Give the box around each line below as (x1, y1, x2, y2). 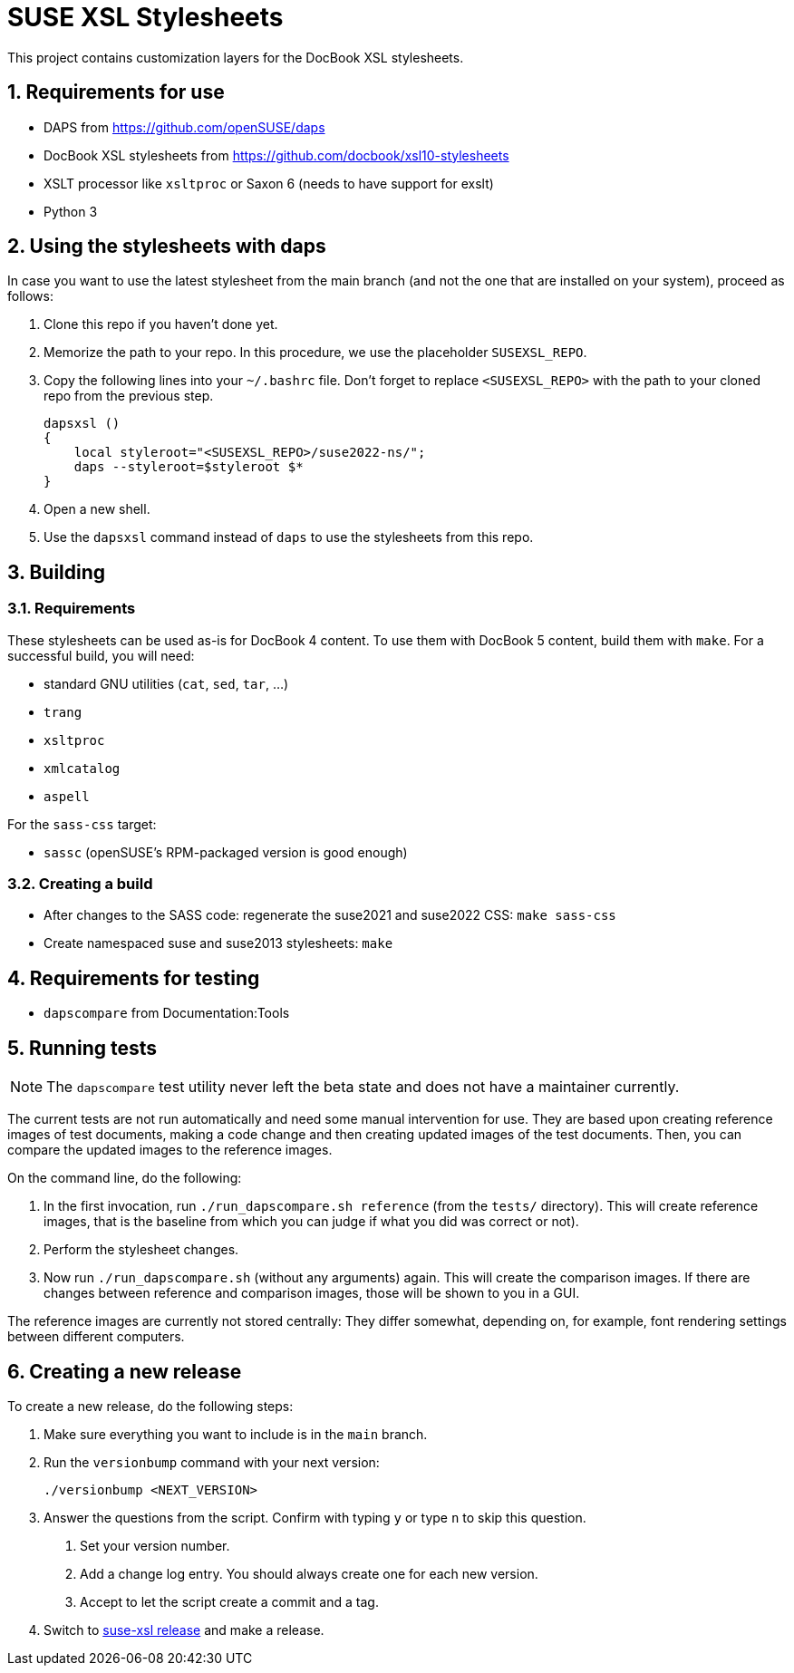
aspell (44, 788, 90, 804)
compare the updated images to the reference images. (7, 1142, 333, 1158)
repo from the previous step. (44, 388, 214, 404)
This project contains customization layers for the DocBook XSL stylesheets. (7, 49, 464, 65)
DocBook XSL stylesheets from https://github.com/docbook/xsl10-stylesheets (44, 147, 509, 163)
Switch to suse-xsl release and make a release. (44, 1621, 324, 1638)
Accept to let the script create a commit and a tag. (80, 1593, 379, 1610)
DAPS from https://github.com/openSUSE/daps (44, 119, 325, 135)
